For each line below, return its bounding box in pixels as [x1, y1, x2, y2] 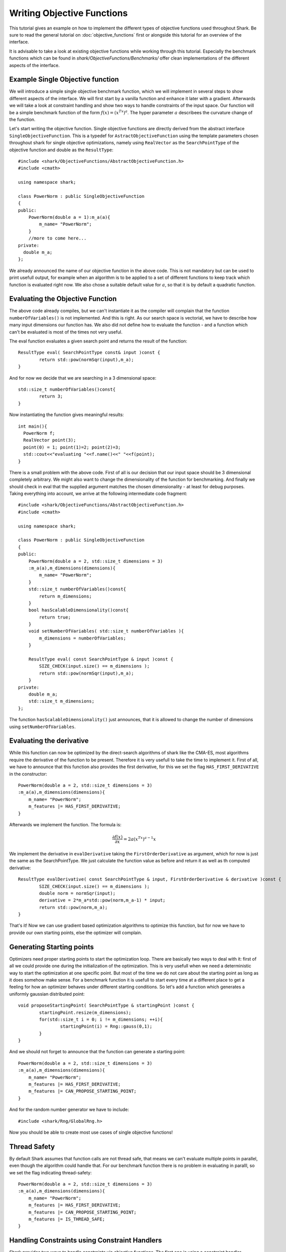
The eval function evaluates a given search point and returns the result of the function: [9, 338, 187, 344]
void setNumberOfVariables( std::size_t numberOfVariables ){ [28, 629, 184, 634]
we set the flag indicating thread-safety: [9, 1169, 92, 1175]
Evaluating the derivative [9, 737, 89, 745]
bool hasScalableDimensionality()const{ [28, 607, 129, 613]
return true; [39, 614, 71, 620]
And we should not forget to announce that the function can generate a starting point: [9, 1049, 186, 1055]
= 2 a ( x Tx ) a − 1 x [123, 835, 156, 842]
